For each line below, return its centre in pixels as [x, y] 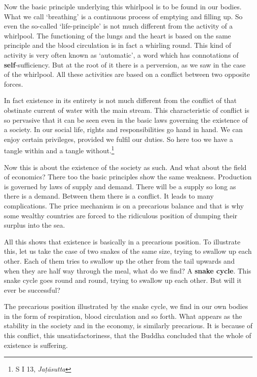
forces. [14, 84]
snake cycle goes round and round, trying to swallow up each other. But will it [123, 280]
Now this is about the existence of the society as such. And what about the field [125, 167]
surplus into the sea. [35, 225]
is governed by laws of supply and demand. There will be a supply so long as [120, 186]
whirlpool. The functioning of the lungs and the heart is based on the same [118, 35]
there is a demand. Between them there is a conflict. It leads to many [109, 196]
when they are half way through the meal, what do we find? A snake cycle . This [128, 270]
